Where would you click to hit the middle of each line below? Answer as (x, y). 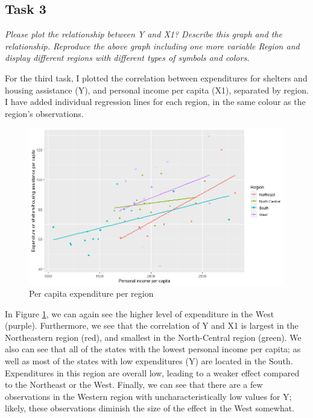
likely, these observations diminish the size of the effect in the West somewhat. (150, 408)
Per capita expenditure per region (91, 293)
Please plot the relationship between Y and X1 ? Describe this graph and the (144, 34)
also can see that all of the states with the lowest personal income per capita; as (153, 349)
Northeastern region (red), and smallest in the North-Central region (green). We (153, 337)
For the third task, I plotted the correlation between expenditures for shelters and (156, 78)
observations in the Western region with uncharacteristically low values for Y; (148, 396)
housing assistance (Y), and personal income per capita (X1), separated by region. (157, 90)
